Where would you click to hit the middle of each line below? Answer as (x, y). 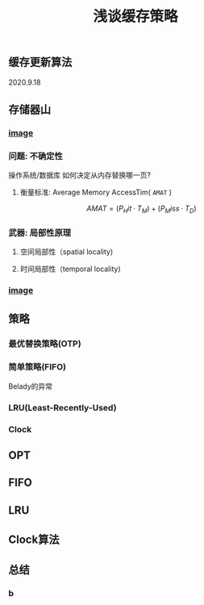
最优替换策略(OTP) (45, 344)
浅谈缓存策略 (135, 17)
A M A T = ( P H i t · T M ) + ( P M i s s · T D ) (142, 209)
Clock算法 (34, 540)
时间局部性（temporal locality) (70, 269)
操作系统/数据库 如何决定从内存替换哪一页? (80, 175)
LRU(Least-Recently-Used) (62, 407)
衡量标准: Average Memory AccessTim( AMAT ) (96, 192)
